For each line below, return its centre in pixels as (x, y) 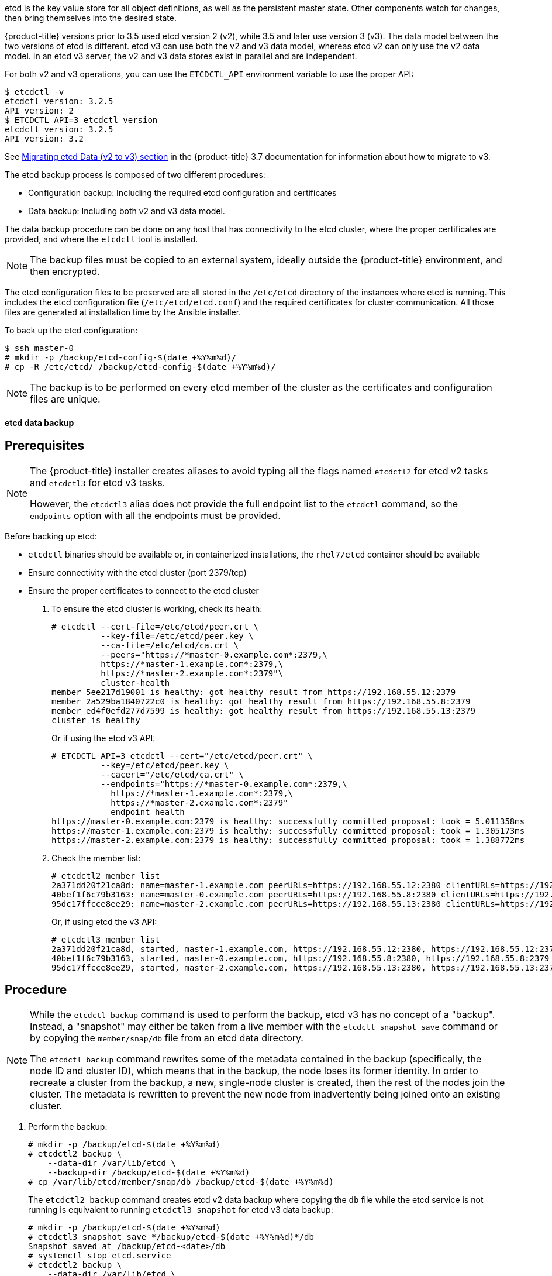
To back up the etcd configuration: (71, 330)
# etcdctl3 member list (106, 939)
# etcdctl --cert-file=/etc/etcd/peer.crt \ (155, 626)
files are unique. (65, 399)
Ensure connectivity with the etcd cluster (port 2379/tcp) (137, 572)
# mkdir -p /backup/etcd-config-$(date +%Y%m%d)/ (121, 357)
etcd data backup (39, 422)
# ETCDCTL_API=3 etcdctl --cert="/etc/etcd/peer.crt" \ (182, 756)
